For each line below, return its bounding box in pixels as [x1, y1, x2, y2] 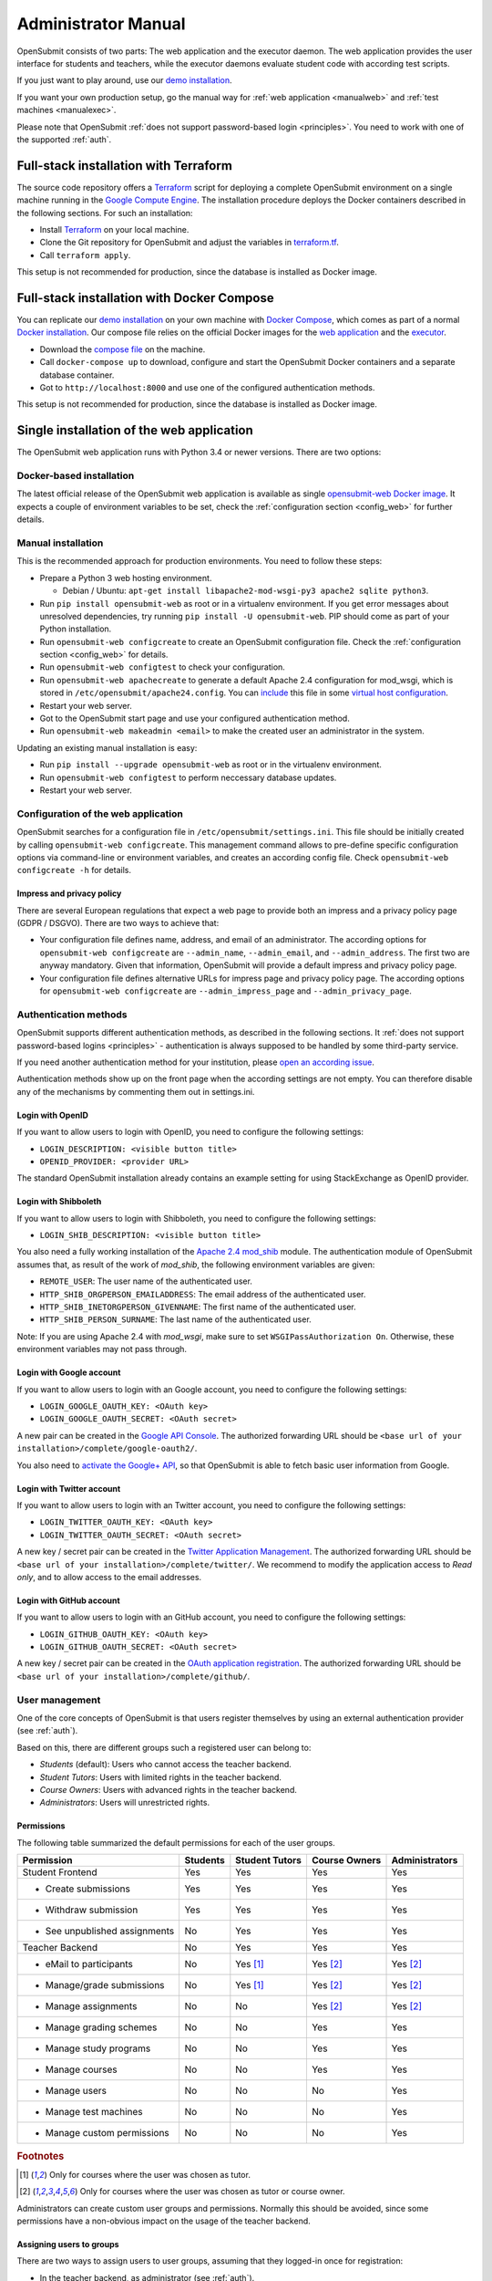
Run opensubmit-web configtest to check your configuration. [39, 661, 286, 672]
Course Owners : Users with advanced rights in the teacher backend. [39, 1784, 298, 1795]
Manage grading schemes [45, 2021, 158, 2034]
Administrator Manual [16, 14, 186, 34]
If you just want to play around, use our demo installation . [16, 75, 232, 86]
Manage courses [45, 2063, 118, 2076]
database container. [39, 370, 115, 380]
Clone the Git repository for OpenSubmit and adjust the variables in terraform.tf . [39, 237, 339, 248]
